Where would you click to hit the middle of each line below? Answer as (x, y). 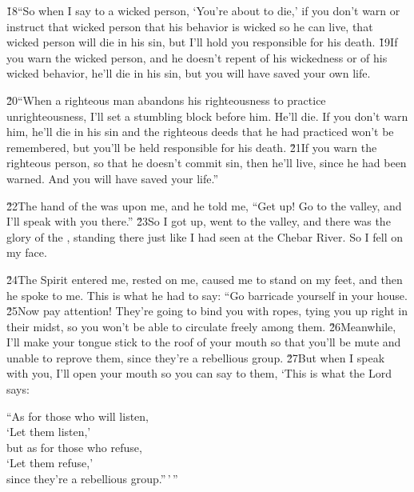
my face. (27, 252)
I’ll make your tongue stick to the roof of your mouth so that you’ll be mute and (204, 342)
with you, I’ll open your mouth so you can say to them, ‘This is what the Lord (199, 373)
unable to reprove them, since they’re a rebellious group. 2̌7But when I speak (196, 357)
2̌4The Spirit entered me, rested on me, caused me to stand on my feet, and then (205, 279)
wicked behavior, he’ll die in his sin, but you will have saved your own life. (189, 73)
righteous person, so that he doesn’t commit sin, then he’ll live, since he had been (207, 163)
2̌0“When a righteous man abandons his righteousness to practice (166, 100)
